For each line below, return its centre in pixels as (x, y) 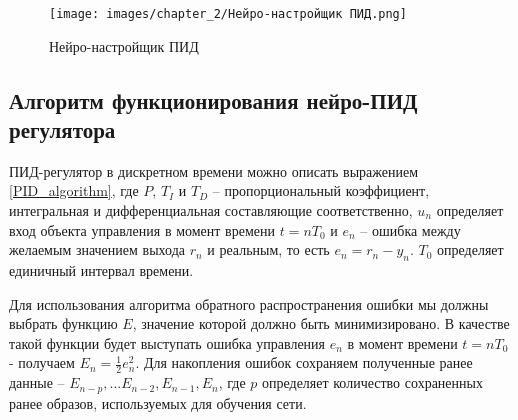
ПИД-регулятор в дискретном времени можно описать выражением (214, 170)
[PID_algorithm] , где (74, 190)
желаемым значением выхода (97, 249)
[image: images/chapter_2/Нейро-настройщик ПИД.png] (228, 14)
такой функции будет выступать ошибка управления (167, 342)
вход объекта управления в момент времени (142, 229)
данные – (37, 382)
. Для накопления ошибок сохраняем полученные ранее (304, 362)
